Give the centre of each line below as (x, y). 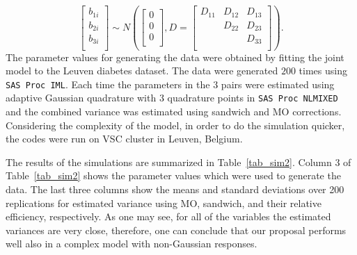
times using (323, 71)
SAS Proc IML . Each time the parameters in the (108, 84)
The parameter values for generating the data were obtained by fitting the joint (175, 57)
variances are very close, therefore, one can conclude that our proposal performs (176, 230)
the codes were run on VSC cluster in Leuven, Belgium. (124, 139)
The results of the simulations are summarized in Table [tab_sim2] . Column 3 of (178, 162)
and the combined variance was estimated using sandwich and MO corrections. (174, 112)
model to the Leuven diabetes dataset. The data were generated (142, 71)
